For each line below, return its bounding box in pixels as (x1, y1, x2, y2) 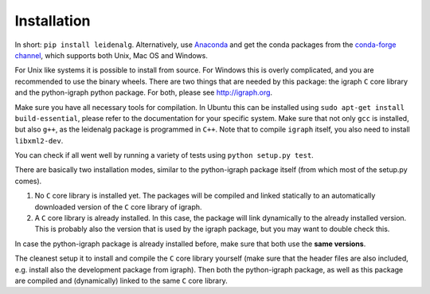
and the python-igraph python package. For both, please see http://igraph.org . (14, 88, 273, 97)
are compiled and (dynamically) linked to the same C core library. (14, 276, 228, 285)
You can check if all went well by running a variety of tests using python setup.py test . (14, 151, 314, 160)
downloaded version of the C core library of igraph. (34, 202, 202, 211)
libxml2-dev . (14, 135, 64, 145)
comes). (14, 176, 42, 186)
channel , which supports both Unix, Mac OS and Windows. (14, 50, 209, 60)
